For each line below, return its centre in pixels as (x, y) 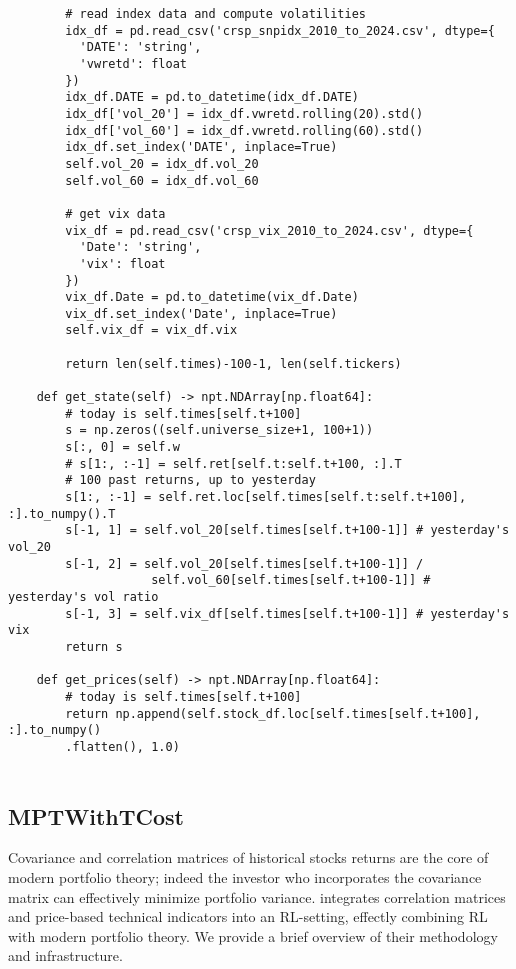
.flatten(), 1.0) (122, 746)
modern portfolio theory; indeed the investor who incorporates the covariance (245, 876)
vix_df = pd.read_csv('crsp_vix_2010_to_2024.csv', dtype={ (269, 230)
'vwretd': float (133, 63)
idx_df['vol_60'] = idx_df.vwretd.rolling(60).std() (244, 130)
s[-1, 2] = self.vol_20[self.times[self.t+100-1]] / (244, 563)
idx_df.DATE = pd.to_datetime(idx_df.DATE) (212, 97)
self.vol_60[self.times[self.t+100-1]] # (291, 580)
